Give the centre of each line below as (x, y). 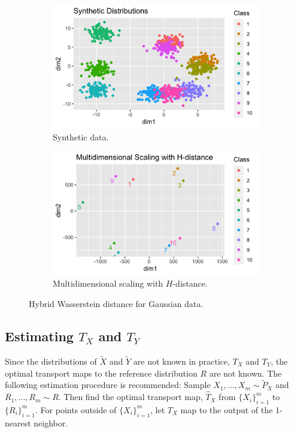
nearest (18, 423)
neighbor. (51, 423)
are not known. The (245, 373)
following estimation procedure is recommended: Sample (108, 385)
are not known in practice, (181, 361)
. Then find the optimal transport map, (131, 397)
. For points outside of (76, 409)
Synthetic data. (81, 136)
